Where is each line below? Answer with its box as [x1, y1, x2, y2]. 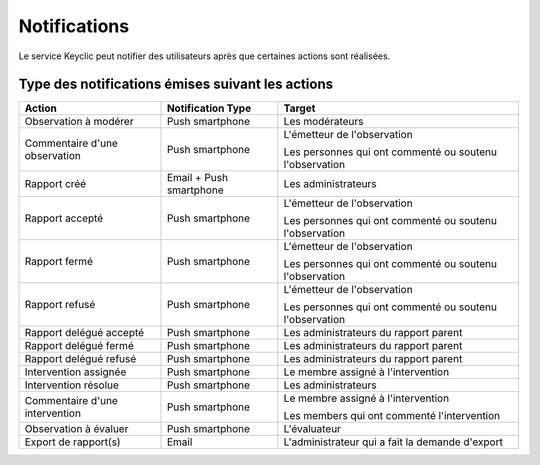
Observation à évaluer [24, 422, 129, 436]
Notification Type [166, 101, 252, 115]
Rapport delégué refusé [24, 352, 137, 366]
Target [283, 101, 316, 115]
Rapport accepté [24, 211, 104, 225]
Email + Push [166, 171, 229, 185]
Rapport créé [24, 177, 87, 191]
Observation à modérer [24, 115, 134, 129]
